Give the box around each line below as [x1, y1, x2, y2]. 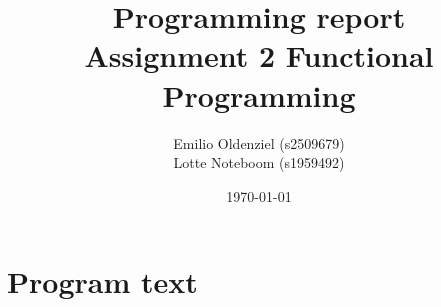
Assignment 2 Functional [84, 35, 434, 76]
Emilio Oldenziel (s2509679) [173, 132, 345, 153]
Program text [7, 261, 198, 302]
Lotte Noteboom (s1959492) [173, 152, 345, 173]
